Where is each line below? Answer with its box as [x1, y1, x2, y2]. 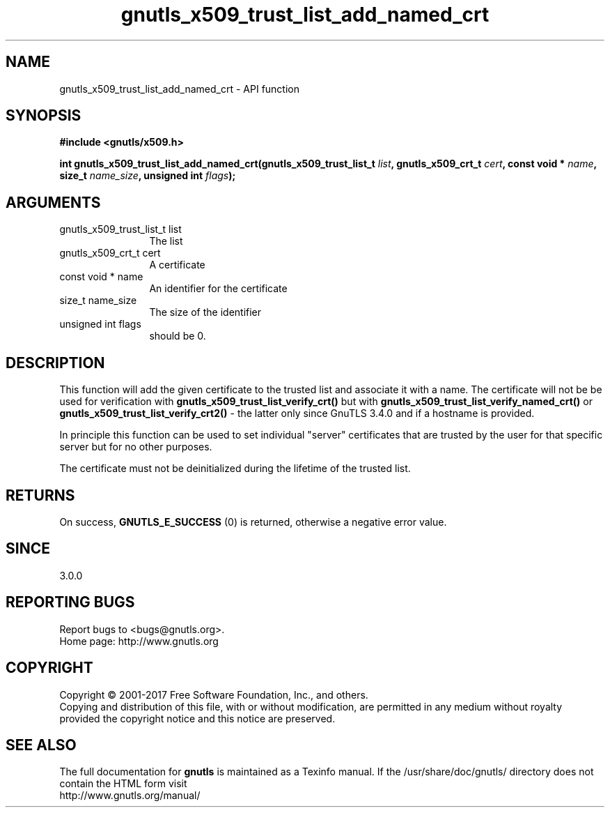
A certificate [149, 259, 205, 271]
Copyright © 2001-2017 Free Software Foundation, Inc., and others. [59, 688, 368, 701]
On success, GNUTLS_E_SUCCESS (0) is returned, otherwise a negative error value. [59, 515, 447, 528]
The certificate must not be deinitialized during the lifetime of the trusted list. [59, 462, 411, 475]
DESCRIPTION [6, 354, 105, 372]
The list [149, 235, 183, 248]
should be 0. [149, 330, 206, 342]
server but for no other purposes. [59, 441, 212, 453]
